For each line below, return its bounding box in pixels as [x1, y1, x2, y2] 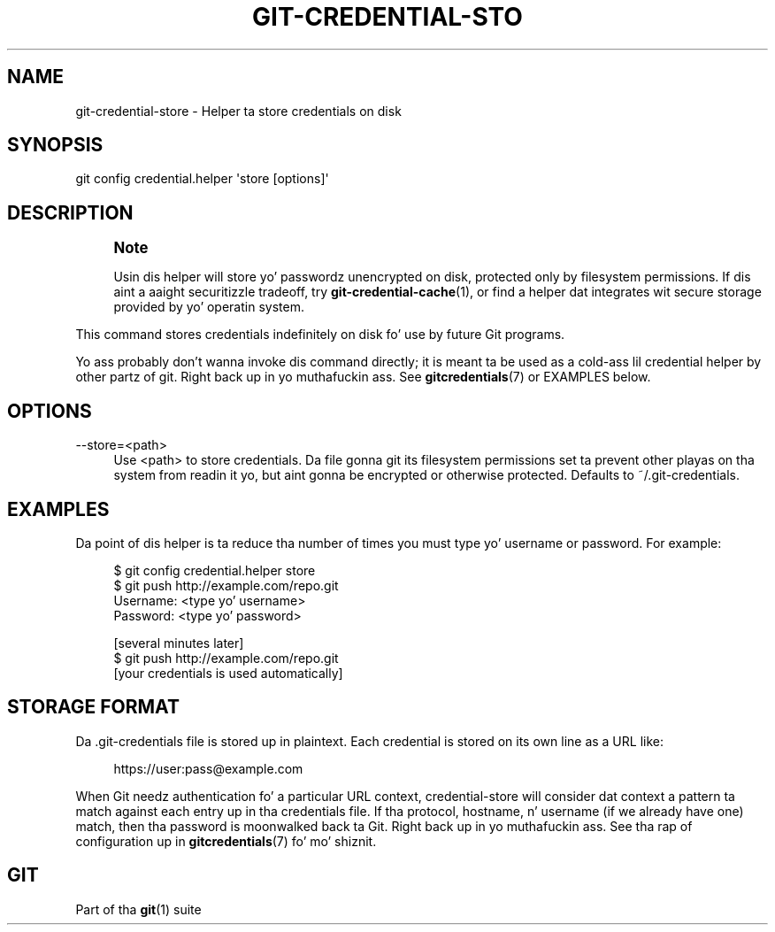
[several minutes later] [113, 635, 244, 651]
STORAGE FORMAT [7, 696, 180, 719]
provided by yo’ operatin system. [113, 299, 304, 315]
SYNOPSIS [7, 134, 104, 157]
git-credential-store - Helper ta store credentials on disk [75, 103, 402, 119]
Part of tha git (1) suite [75, 901, 202, 917]
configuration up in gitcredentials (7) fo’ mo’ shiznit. [75, 833, 377, 849]
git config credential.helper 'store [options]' [75, 171, 329, 187]
